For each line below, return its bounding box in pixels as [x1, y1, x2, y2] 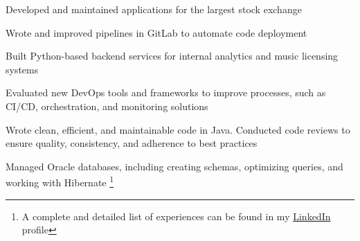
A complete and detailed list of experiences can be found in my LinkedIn [21, 208, 331, 223]
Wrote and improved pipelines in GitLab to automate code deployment [6, 25, 307, 39]
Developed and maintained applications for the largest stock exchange [6, 2, 302, 16]
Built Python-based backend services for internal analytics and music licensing [6, 48, 339, 63]
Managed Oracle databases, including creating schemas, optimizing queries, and [6, 159, 343, 173]
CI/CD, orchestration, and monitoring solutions [6, 98, 208, 113]
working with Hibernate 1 [6, 173, 114, 189]
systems [6, 62, 39, 76]
